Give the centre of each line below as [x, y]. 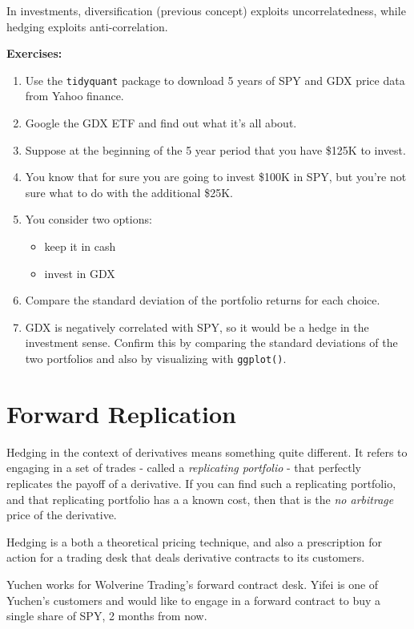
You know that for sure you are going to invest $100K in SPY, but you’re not [216, 177]
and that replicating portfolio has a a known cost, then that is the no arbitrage [200, 499]
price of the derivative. [62, 515]
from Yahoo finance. [74, 96]
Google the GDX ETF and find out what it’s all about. [161, 123]
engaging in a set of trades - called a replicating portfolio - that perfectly [184, 468]
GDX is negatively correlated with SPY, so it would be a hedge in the [197, 327]
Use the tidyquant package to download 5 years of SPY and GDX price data [215, 80]
